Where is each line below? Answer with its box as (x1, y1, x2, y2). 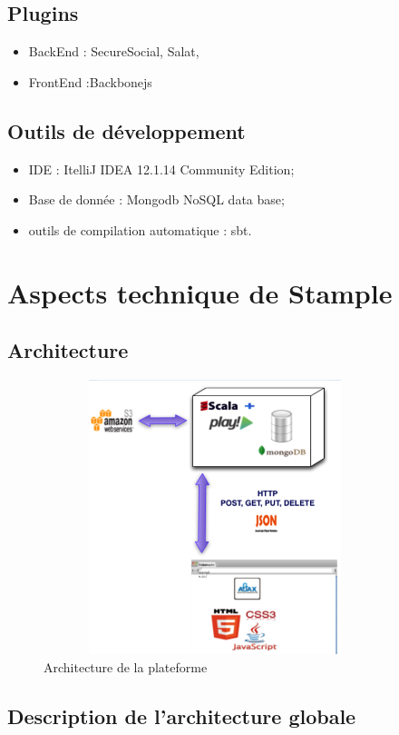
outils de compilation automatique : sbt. (28, 220, 252, 239)
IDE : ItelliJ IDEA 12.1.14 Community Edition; (28, 159, 295, 178)
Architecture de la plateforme (44, 657, 208, 676)
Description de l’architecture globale (7, 701, 356, 730)
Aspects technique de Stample (7, 273, 393, 311)
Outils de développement (7, 116, 246, 144)
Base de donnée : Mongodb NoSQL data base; (28, 190, 285, 209)
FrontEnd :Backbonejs (28, 72, 152, 91)
